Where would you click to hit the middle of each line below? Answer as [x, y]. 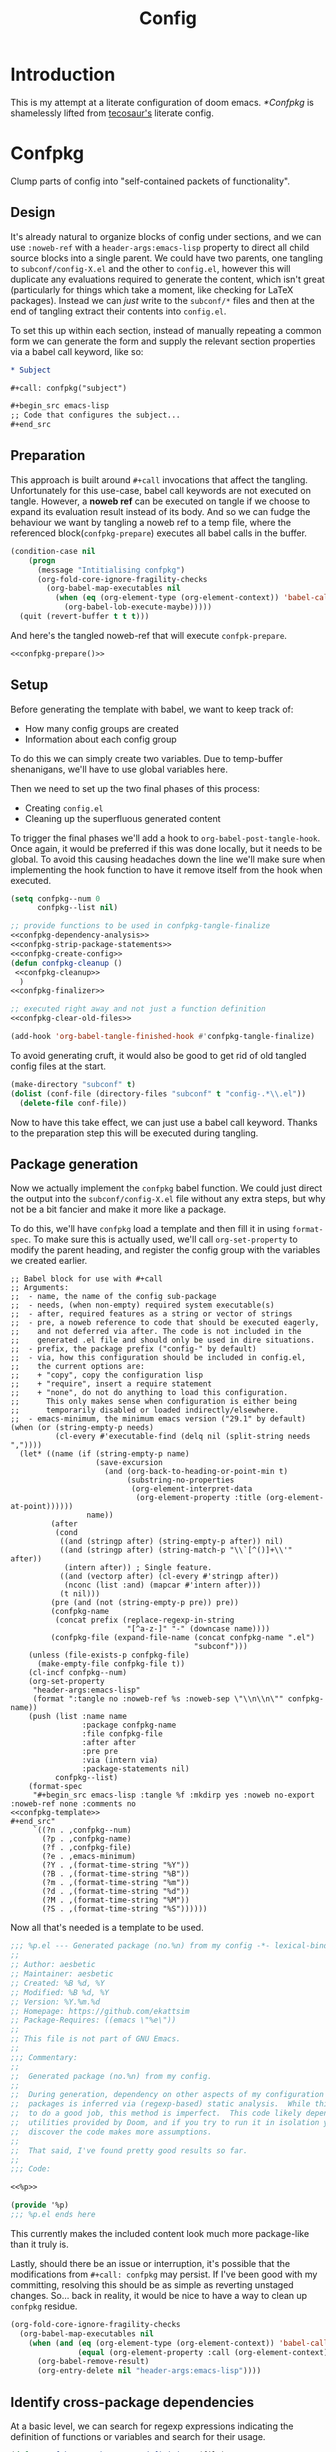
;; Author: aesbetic [53, 1965]
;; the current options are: [77, 1367]
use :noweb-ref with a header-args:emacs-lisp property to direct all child [160, 247]
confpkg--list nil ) [77, 908]
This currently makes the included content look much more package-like [160, 2233]
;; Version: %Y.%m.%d [55, 2002]
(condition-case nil [53, 551]
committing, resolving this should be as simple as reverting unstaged [152, 2284]
